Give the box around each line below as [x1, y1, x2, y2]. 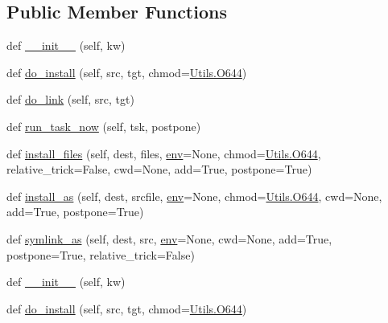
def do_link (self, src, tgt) [6, 91, 134, 108]
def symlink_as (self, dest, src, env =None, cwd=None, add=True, [6, 230, 332, 247]
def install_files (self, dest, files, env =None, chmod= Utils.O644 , [6, 145, 321, 161]
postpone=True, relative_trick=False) [6, 246, 195, 263]
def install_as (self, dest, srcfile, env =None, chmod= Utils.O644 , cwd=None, [6, 187, 382, 204]
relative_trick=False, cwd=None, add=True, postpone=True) [6, 161, 312, 178]
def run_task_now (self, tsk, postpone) [6, 117, 201, 134]
